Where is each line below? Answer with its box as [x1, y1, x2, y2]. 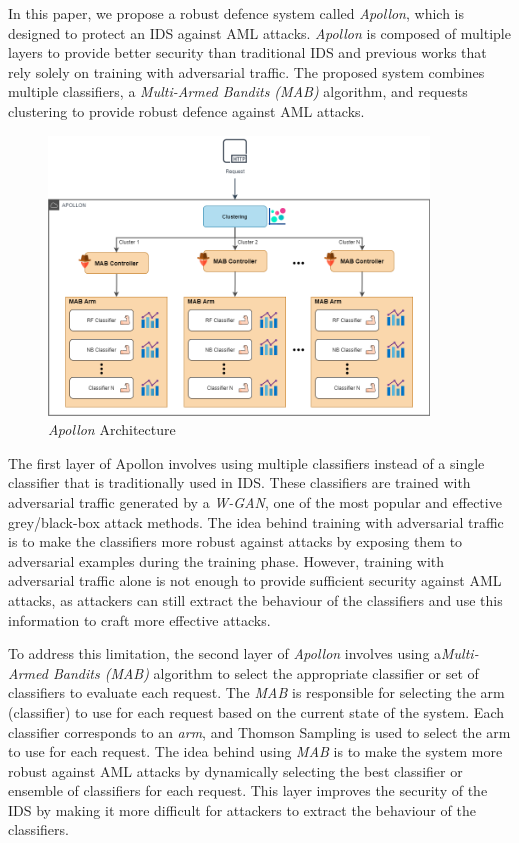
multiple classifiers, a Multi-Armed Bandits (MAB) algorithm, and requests [8, 81, 468, 102]
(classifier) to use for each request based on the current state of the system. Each [8, 701, 504, 722]
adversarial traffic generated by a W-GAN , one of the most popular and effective [8, 491, 502, 512]
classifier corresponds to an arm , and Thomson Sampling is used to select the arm [8, 721, 511, 742]
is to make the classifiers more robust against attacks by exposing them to [8, 531, 463, 552]
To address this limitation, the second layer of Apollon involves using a [8, 643, 442, 664]
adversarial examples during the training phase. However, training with [8, 550, 445, 571]
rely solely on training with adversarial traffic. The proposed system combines [8, 61, 485, 82]
